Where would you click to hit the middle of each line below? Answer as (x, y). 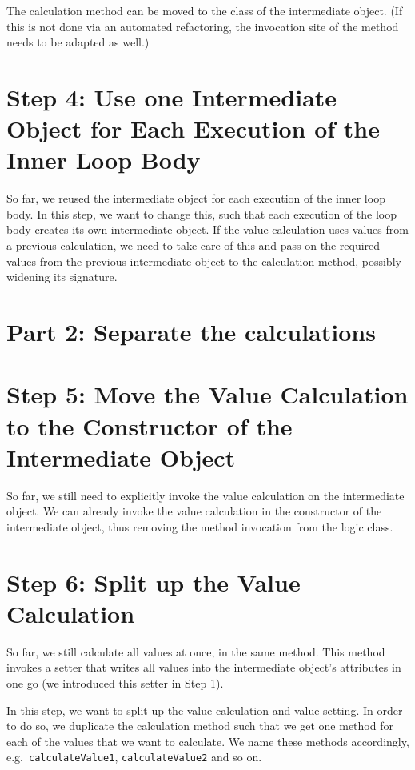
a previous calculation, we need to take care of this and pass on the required (194, 245)
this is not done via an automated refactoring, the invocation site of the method (203, 26)
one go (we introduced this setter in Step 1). (115, 683)
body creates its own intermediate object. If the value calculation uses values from (207, 229)
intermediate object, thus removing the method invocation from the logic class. (200, 526)
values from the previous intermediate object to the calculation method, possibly (204, 261)
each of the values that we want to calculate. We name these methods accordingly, (208, 741)
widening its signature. (62, 277)
